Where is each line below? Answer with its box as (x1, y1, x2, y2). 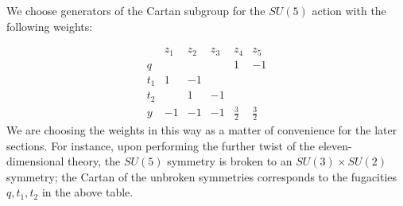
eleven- (318, 137, 352, 154)
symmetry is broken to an (167, 153, 293, 169)
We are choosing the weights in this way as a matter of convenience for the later (6, 122, 397, 138)
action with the (312, 2, 386, 18)
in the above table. (41, 184, 134, 200)
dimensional (6, 153, 64, 169)
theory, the (68, 153, 121, 169)
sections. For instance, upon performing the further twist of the (6, 137, 316, 154)
